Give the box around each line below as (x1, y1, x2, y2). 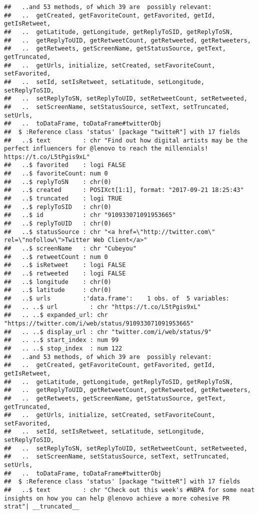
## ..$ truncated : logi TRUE (4, 195, 122, 202)
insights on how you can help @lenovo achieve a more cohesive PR (4, 494, 230, 502)
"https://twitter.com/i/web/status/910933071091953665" (4, 319, 194, 327)
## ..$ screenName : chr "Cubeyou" (4, 245, 136, 252)
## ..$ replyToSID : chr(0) (4, 203, 111, 210)
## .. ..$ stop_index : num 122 (4, 344, 122, 352)
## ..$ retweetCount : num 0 (4, 253, 108, 260)
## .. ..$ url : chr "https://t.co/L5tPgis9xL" (4, 303, 201, 310)
